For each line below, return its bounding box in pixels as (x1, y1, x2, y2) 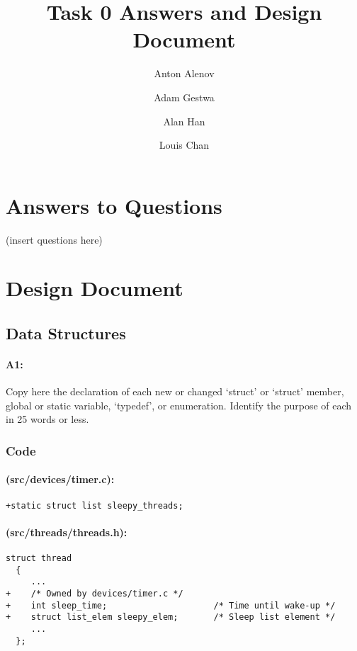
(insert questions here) (6, 232, 103, 247)
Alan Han (163, 113, 205, 128)
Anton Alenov (154, 66, 215, 81)
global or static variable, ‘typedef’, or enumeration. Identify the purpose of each (6, 397, 352, 412)
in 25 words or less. (6, 412, 89, 426)
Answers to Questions (6, 191, 222, 220)
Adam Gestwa (154, 89, 215, 104)
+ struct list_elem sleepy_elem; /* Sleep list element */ (6, 612, 336, 623)
